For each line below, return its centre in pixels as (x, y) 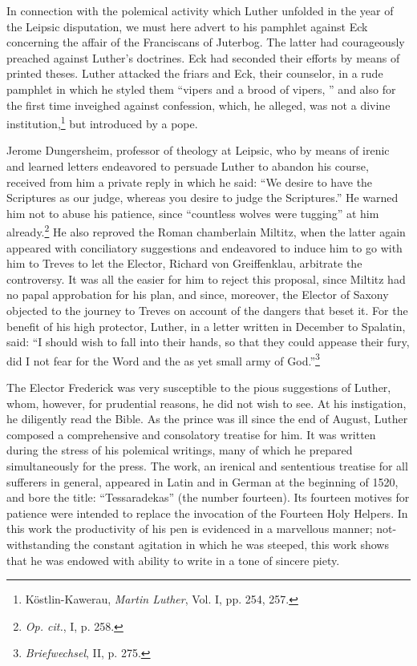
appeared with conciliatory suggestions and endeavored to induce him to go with (204, 247)
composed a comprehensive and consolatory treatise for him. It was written (191, 434)
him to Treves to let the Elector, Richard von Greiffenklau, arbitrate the (184, 263)
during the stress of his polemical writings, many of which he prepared (180, 450)
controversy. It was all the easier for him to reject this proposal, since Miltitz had (206, 279)
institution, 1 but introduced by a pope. (102, 122)
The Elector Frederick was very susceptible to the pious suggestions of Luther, (199, 387)
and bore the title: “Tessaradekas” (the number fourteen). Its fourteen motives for (208, 497)
